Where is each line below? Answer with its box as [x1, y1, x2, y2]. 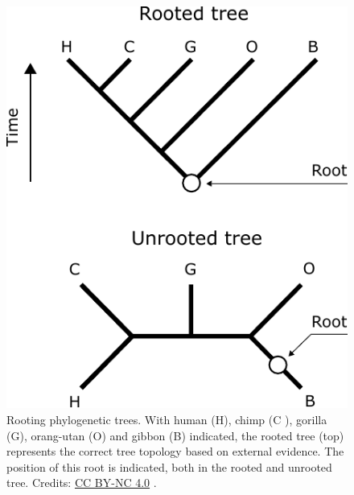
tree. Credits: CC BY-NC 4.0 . [6, 474, 157, 491]
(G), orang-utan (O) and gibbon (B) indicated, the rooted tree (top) [6, 427, 344, 443]
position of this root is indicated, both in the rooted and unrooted [6, 458, 332, 475]
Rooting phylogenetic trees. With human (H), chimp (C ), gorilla [6, 411, 327, 428]
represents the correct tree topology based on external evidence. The [6, 443, 344, 460]
